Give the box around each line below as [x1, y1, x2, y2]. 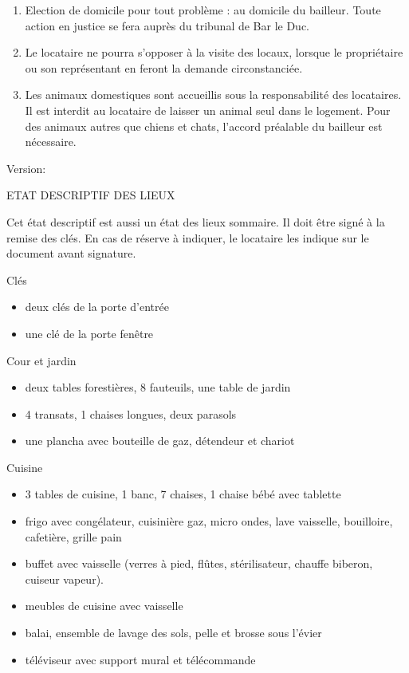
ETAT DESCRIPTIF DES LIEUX [6, 187, 175, 203]
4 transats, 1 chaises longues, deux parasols [25, 405, 237, 422]
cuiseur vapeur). [25, 570, 104, 587]
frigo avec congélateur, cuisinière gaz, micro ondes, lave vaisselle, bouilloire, [25, 513, 393, 529]
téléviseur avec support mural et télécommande [25, 651, 256, 667]
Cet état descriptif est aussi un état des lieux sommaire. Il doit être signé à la [6, 213, 385, 230]
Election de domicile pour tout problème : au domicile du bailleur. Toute [25, 2, 381, 18]
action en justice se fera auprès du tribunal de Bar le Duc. [25, 17, 310, 33]
